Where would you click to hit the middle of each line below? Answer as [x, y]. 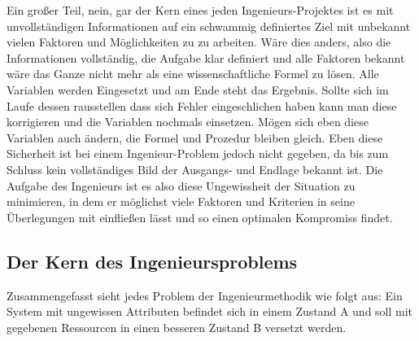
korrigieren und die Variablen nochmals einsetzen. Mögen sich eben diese [188, 122]
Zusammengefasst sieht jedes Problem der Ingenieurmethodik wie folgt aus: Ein [205, 295]
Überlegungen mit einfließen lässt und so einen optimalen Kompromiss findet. [200, 217]
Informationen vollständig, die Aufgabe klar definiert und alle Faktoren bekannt [206, 57]
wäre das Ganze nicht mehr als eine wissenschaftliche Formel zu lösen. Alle [193, 74]
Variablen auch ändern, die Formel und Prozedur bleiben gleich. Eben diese [195, 137]
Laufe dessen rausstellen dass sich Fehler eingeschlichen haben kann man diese [202, 105]
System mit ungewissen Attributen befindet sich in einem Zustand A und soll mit [210, 311]
